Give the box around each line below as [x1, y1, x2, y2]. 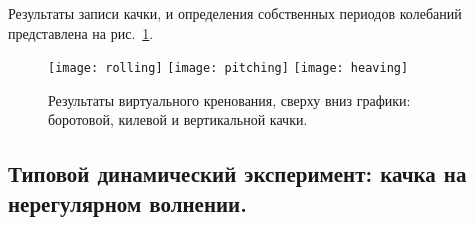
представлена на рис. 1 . [8, 22, 154, 43]
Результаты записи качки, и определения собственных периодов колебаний [8, 3, 462, 23]
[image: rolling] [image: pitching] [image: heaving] [48, 61, 409, 76]
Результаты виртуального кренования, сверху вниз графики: [48, 89, 411, 110]
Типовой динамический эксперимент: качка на [8, 158, 467, 189]
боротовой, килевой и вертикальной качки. [48, 109, 308, 130]
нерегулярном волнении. [8, 187, 247, 218]
